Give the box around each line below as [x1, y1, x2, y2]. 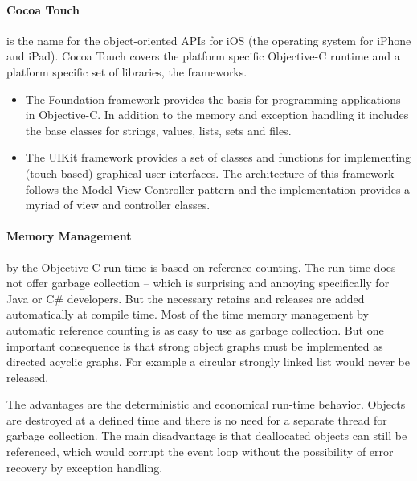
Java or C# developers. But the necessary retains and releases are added [6, 290, 365, 306]
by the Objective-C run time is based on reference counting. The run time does [6, 258, 396, 275]
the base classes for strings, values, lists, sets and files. [25, 121, 292, 138]
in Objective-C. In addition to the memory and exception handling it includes [25, 106, 409, 123]
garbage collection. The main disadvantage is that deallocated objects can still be [6, 427, 407, 444]
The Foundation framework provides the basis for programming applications [25, 90, 401, 107]
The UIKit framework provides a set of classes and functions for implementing [25, 149, 411, 166]
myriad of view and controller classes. [25, 196, 211, 213]
